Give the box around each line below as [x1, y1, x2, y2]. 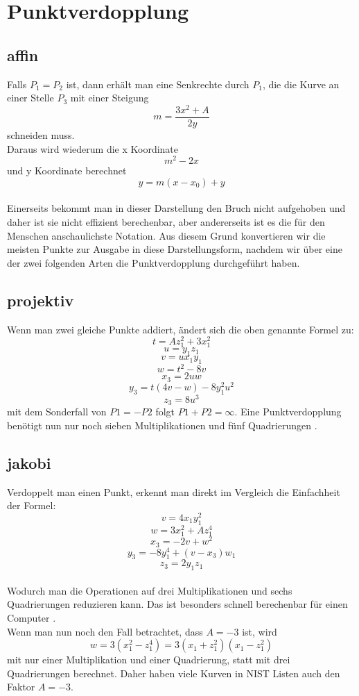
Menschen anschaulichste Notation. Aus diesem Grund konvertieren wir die [7, 228, 326, 242]
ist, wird [242, 624, 277, 638]
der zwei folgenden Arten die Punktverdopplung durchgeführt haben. [7, 255, 300, 270]
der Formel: [7, 498, 56, 513]
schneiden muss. [7, 127, 75, 142]
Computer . [7, 610, 56, 624]
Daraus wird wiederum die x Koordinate [7, 141, 179, 156]
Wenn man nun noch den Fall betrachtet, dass [7, 624, 203, 638]
